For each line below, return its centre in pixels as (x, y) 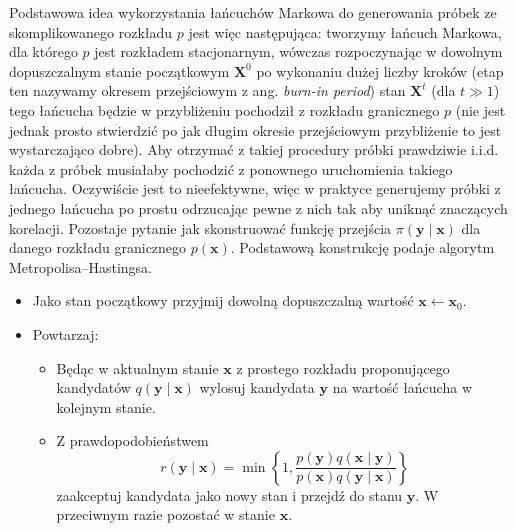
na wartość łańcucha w (402, 387)
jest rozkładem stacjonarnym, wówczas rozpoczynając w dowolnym (298, 51)
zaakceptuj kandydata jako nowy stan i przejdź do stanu (229, 494)
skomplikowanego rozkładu (91, 31)
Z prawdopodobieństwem (132, 440)
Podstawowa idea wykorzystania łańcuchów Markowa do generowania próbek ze (253, 12)
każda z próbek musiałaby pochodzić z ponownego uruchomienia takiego (231, 168)
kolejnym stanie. (106, 406)
